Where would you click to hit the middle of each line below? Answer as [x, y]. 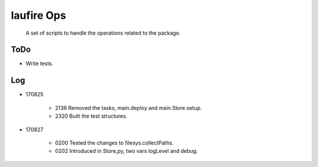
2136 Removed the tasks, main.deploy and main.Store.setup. [128, 108]
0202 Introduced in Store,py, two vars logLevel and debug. [127, 151]
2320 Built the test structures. [91, 116]
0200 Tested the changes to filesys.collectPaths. [114, 143]
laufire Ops [39, 15]
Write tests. [39, 64]
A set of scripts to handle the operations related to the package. [103, 33]
